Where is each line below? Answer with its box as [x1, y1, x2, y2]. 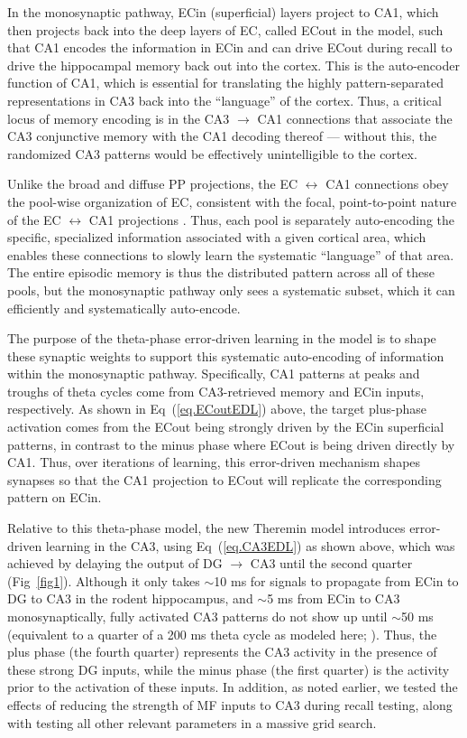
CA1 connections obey [325, 174, 449, 193]
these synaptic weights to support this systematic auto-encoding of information [7, 346, 444, 365]
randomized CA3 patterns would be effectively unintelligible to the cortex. [7, 144, 417, 163]
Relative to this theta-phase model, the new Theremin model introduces [7, 518, 406, 537]
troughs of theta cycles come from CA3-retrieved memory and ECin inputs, [7, 381, 425, 400]
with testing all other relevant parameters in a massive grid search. [7, 713, 377, 732]
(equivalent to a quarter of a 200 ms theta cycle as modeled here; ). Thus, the [7, 624, 437, 643]
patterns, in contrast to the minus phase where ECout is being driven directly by [7, 434, 455, 453]
